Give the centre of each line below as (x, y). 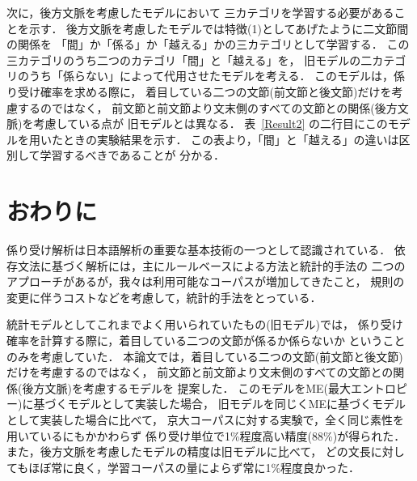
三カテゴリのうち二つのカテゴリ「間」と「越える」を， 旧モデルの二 (190, 60)
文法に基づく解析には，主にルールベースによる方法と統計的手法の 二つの (211, 265)
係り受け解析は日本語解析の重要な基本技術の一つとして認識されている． (199, 250)
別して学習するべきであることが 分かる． (116, 155)
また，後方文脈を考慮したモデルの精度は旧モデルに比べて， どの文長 (189, 451)
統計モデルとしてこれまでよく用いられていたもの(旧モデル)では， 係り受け (205, 324)
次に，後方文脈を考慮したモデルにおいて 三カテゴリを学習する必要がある (200, 12)
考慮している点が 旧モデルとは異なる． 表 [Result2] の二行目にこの (211, 123)
